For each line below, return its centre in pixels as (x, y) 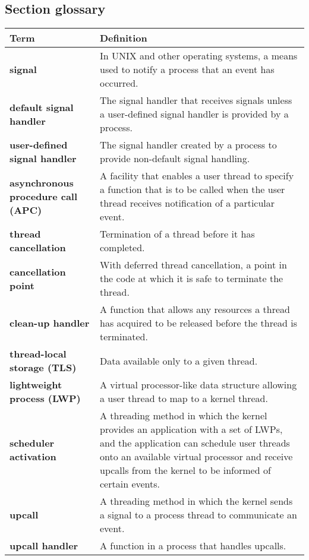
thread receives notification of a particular (187, 203)
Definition (124, 38)
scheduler (32, 443)
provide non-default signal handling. (175, 159)
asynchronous (42, 182)
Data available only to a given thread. (179, 360)
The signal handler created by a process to (188, 145)
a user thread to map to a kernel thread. (184, 398)
